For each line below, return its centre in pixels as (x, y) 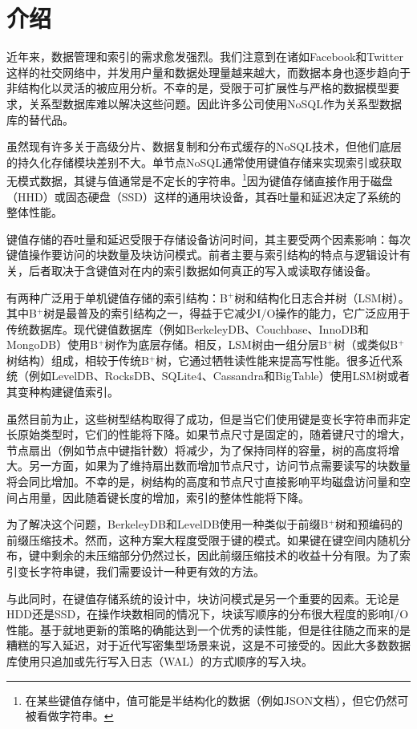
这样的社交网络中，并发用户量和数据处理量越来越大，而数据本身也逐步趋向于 (208, 72)
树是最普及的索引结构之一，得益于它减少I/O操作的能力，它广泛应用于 (227, 313)
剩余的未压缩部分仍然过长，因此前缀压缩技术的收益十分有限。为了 (225, 555)
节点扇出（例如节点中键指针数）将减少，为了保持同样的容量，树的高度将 (197, 450)
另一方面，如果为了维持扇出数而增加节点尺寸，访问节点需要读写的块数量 (219, 466)
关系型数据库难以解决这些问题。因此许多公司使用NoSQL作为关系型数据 (215, 103)
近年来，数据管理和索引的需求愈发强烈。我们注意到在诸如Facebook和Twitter (205, 57)
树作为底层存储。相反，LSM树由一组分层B (216, 344)
